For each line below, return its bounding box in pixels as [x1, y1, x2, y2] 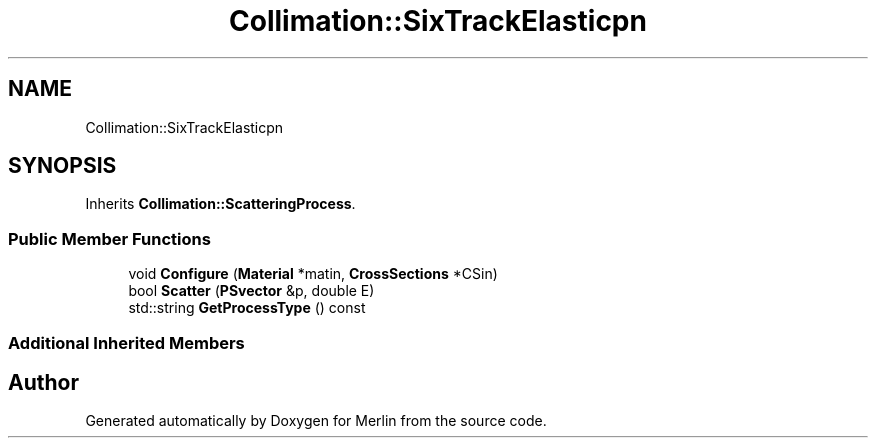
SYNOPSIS [8, 153, 117, 179]
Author [8, 369, 79, 395]
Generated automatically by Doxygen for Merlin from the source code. [85, 412, 547, 430]
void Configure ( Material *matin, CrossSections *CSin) [128, 265, 498, 283]
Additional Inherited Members [8, 332, 245, 353]
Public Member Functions [8, 228, 211, 249]
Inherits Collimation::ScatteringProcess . [85, 195, 356, 213]
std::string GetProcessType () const [128, 299, 366, 317]
